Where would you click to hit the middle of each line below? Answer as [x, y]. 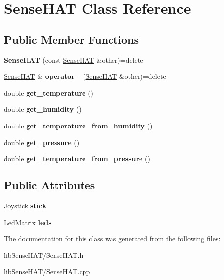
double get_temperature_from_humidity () [78, 125]
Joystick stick [25, 205]
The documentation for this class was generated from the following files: [112, 239]
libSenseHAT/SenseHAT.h [44, 255]
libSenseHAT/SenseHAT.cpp [47, 271]
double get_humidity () [43, 109]
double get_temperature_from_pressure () [77, 159]
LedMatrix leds [28, 222]
